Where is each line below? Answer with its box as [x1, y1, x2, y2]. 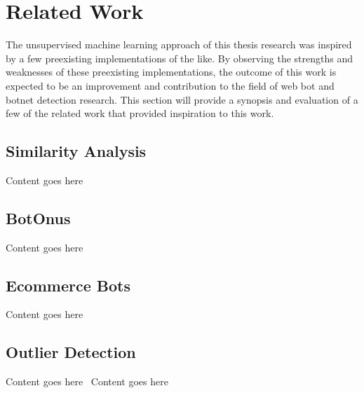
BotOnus [6, 207, 71, 228]
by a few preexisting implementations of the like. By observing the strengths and [6, 50, 353, 65]
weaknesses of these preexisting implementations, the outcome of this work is [6, 64, 337, 79]
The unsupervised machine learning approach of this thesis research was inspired [6, 37, 352, 52]
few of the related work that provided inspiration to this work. [6, 106, 274, 120]
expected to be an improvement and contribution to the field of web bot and [6, 78, 335, 92]
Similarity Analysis [6, 140, 147, 162]
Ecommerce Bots [6, 274, 130, 296]
